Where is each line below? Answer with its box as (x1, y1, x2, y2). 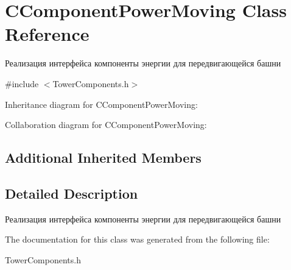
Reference (5, 21, 89, 46)
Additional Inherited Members (5, 148, 202, 167)
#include (5, 77, 39, 90)
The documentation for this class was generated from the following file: (5, 233, 270, 246)
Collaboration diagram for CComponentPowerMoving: (5, 118, 207, 131)
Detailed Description (5, 183, 138, 202)
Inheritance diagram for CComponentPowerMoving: (5, 98, 198, 110)
